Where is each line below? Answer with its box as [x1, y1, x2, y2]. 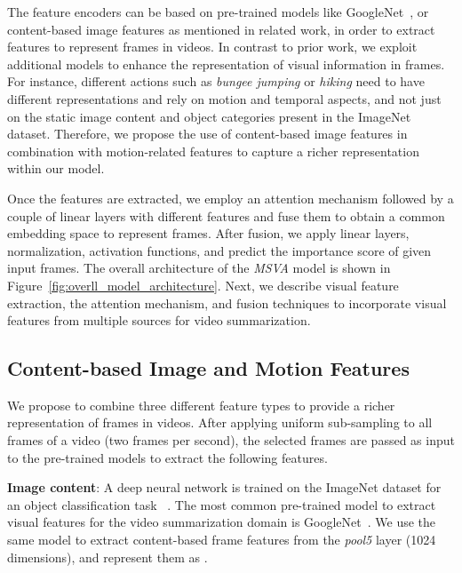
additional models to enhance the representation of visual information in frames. [7, 54, 445, 73]
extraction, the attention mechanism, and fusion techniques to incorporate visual [7, 293, 447, 312]
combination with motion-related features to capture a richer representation [7, 141, 419, 160]
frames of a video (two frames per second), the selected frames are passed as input [7, 431, 455, 450]
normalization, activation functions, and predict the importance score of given [7, 241, 432, 259]
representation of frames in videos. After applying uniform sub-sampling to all [7, 413, 433, 432]
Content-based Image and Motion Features [7, 354, 410, 382]
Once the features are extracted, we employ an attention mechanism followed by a [7, 188, 454, 207]
